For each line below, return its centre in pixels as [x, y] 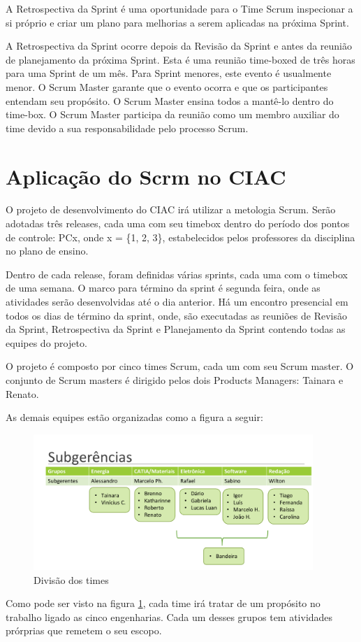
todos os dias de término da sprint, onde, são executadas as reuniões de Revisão [177, 315]
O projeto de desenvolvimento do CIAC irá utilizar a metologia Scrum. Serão [171, 209]
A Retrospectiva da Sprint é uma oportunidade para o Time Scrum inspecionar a [179, 8]
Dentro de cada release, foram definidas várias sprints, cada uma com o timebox [177, 274]
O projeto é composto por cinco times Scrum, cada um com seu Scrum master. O [180, 366]
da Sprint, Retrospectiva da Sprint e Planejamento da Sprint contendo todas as [176, 329]
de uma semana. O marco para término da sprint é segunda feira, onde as [163, 288]
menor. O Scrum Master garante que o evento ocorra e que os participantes [167, 86]
